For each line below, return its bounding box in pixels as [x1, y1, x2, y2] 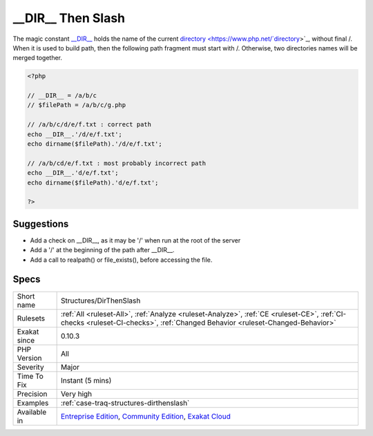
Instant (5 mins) [60, 375, 112, 385]
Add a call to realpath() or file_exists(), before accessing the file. [30, 256, 213, 264]
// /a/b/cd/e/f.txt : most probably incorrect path [27, 159, 207, 167]
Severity [17, 362, 44, 372]
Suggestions [12, 218, 69, 229]
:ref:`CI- [320, 309, 347, 319]
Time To [17, 371, 44, 381]
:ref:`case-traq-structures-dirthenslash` [60, 398, 190, 408]
